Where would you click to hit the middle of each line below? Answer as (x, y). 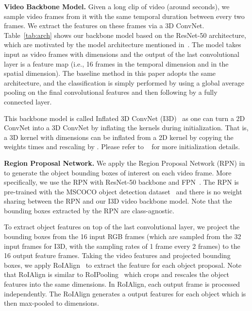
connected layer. (28, 101)
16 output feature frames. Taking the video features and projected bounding (117, 255)
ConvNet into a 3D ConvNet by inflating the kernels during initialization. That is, (126, 128)
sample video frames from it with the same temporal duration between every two (124, 16)
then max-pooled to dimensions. (51, 303)
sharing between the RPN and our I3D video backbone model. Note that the (118, 201)
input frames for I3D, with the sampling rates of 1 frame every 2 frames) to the (122, 246)
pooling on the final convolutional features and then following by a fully (111, 92)
